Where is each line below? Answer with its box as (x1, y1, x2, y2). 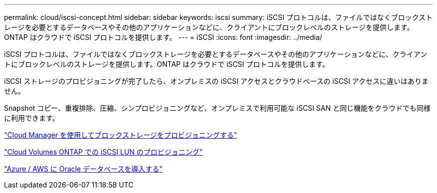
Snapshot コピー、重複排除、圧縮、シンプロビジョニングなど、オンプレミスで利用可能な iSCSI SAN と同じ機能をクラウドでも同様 (4, 104, 431, 112)
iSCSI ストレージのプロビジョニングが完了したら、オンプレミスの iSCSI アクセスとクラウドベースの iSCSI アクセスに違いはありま (4, 77, 429, 85)
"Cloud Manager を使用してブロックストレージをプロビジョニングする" (4, 131, 237, 139)
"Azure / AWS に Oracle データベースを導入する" (4, 165, 163, 173)
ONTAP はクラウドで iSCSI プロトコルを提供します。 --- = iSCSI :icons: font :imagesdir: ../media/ (4, 33, 322, 41)
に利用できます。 (4, 114, 59, 122)
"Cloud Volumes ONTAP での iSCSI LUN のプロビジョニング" (4, 148, 203, 156)
